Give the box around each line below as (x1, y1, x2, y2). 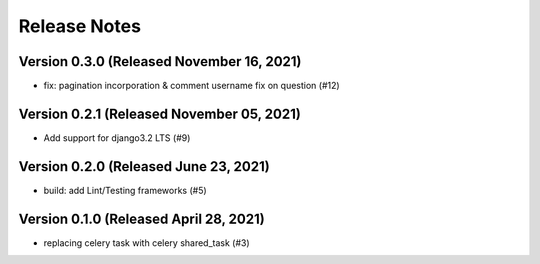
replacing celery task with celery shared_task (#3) (43, 236, 250, 249)
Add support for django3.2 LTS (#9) (43, 131, 191, 144)
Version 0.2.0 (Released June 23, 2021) (18, 158, 270, 175)
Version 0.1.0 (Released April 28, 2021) (18, 210, 265, 227)
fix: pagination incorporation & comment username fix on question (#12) (43, 80, 340, 92)
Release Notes (18, 15, 142, 37)
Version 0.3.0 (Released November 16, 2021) (18, 53, 302, 70)
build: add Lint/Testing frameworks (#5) (43, 184, 207, 196)
